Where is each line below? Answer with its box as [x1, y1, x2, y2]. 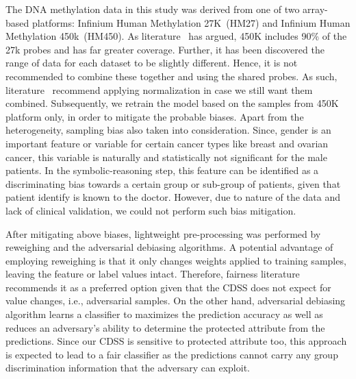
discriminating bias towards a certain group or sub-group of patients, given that [5, 176, 341, 191]
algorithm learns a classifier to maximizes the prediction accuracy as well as [5, 307, 323, 321]
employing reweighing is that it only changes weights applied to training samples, [5, 253, 346, 267]
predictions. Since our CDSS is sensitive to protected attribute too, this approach [5, 334, 347, 348]
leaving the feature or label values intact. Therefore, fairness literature [5, 267, 300, 281]
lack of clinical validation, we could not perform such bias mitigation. [5, 203, 296, 217]
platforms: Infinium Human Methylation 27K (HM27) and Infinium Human [31, 15, 351, 29]
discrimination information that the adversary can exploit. [5, 360, 250, 375]
